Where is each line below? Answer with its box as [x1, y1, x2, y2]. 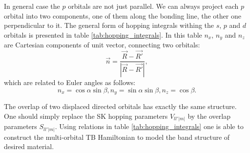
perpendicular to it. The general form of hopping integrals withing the [4, 20, 214, 30]
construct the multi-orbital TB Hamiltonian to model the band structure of [4, 131, 230, 142]
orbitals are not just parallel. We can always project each [68, 1, 239, 11]
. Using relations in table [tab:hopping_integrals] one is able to [55, 121, 244, 131]
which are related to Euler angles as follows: [4, 77, 136, 87]
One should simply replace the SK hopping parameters [4, 110, 168, 121]
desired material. [4, 141, 54, 152]
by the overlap [187, 110, 230, 121]
